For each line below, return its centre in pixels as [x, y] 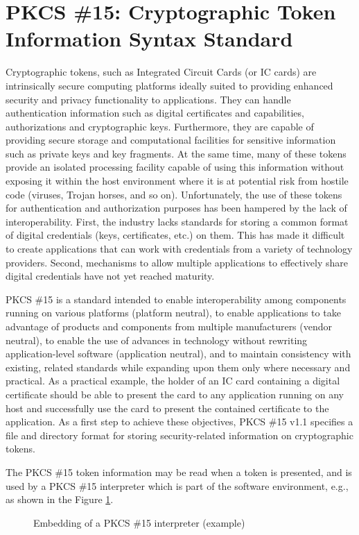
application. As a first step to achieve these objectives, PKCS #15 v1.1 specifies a [179, 422]
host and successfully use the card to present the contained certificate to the [167, 408]
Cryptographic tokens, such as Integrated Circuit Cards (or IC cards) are [161, 72]
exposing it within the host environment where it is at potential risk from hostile [177, 181]
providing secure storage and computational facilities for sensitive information [171, 140]
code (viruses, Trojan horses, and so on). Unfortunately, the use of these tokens [174, 194]
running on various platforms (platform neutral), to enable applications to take [173, 313]
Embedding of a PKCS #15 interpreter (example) [139, 522]
